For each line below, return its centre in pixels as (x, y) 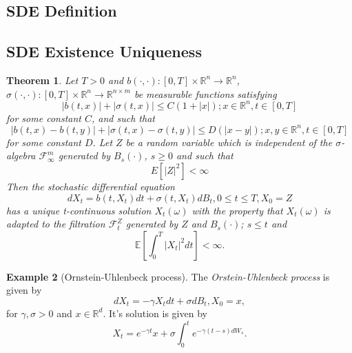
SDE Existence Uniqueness (104, 51)
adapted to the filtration (56, 224)
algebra (21, 155)
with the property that (237, 210)
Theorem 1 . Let (42, 80)
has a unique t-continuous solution (79, 210)
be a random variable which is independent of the (229, 142)
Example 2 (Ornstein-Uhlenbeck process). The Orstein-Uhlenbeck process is (168, 276)
